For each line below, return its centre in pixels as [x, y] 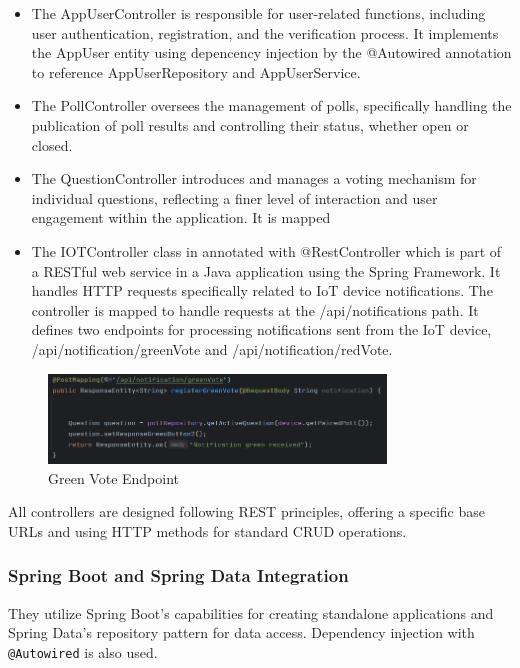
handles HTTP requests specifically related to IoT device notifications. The [262, 290]
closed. [52, 144]
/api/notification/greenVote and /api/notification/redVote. [212, 348]
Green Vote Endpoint [114, 477]
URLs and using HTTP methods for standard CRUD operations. [207, 530]
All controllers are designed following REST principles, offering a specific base [246, 511]
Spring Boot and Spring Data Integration [178, 575]
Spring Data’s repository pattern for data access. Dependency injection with [241, 632]
